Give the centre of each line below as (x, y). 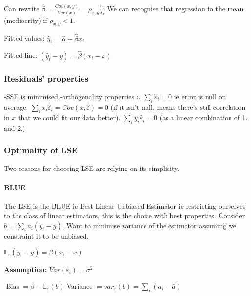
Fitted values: (24, 38)
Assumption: (26, 269)
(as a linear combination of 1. (203, 117)
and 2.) (15, 128)
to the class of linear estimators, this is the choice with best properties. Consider (125, 216)
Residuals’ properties (46, 78)
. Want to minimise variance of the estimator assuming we (149, 225)
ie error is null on (200, 96)
